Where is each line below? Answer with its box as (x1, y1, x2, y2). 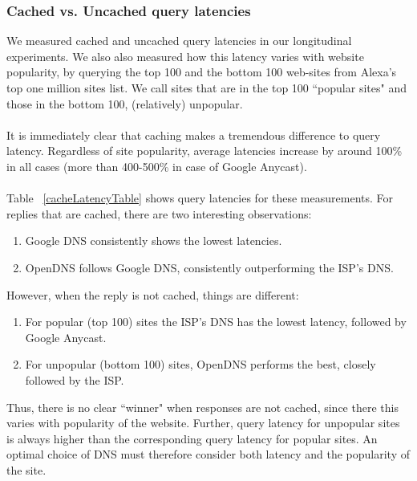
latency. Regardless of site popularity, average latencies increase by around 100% (6, 142, 403, 159)
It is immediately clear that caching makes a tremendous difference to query (6, 126, 381, 143)
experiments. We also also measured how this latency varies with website (6, 47, 364, 64)
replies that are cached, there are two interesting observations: (6, 205, 312, 222)
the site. (6, 461, 47, 478)
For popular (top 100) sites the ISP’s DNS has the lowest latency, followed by (25, 313, 407, 330)
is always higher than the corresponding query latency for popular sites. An (6, 430, 378, 446)
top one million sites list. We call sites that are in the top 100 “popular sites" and (6, 79, 407, 96)
